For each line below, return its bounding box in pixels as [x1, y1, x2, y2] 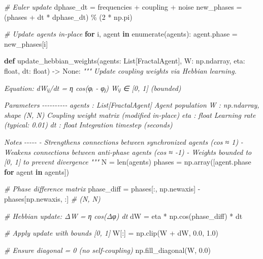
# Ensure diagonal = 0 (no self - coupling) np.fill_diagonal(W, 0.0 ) [4, 244, 211, 255]
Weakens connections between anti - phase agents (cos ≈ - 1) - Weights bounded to [4, 146, 252, 157]
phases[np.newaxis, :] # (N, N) [4, 193, 101, 204]
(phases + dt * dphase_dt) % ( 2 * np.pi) [4, 11, 133, 22]
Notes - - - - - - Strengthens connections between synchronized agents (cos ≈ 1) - [4, 136, 243, 147]
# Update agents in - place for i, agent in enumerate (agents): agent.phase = [4, 28, 238, 39]
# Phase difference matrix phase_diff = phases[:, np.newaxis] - [4, 183, 201, 194]
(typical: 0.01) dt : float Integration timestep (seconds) [4, 119, 173, 130]
